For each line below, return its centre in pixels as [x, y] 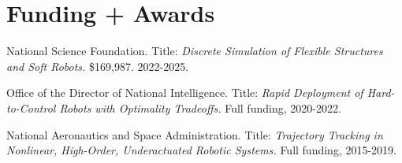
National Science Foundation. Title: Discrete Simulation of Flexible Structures [195, 51]
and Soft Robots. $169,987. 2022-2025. [98, 66]
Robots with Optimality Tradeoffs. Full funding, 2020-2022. [200, 107]
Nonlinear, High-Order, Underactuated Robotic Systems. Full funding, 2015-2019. [202, 150]
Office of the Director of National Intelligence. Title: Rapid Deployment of [185, 93]
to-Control [31, 107]
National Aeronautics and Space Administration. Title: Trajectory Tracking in [195, 134]
